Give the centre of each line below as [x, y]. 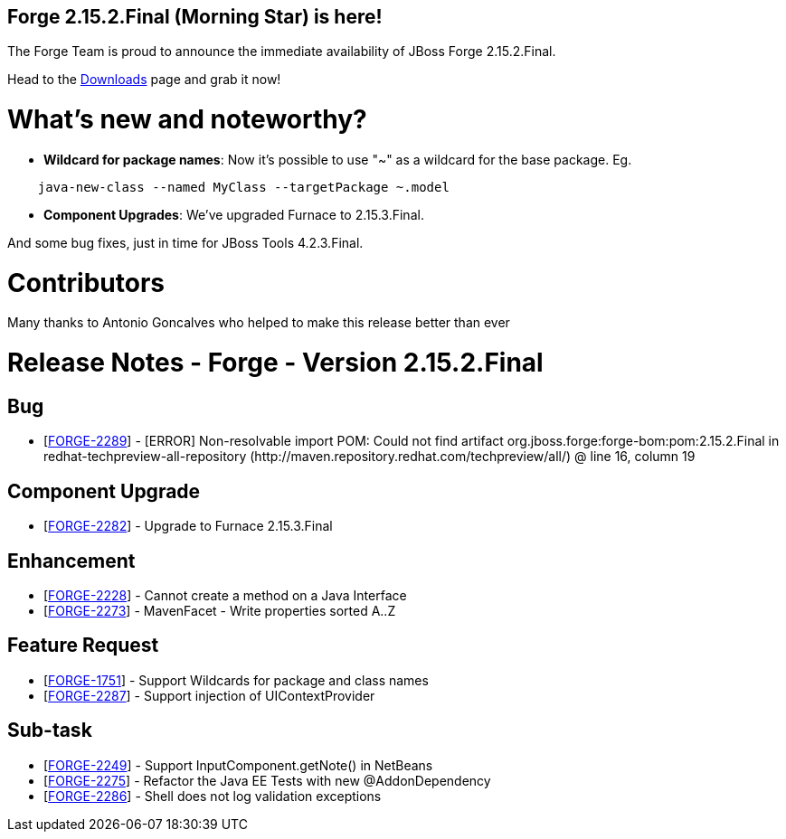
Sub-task [50, 731]
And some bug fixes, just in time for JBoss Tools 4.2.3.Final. [185, 242]
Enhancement [71, 561]
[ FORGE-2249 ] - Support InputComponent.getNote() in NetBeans [238, 765]
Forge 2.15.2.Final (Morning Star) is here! [195, 17]
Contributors [86, 283]
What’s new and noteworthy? [187, 120]
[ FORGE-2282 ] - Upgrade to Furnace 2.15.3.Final [188, 526]
